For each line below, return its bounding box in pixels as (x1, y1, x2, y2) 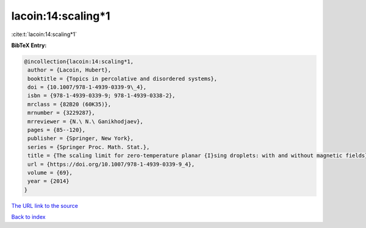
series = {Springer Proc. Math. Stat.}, (27, 144, 150, 150)
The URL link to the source (11, 202, 79, 209)
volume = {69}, (27, 169, 73, 176)
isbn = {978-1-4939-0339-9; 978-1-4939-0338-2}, (27, 92, 176, 99)
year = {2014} (27, 178, 70, 185)
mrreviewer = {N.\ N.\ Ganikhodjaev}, (27, 118, 143, 125)
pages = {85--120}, (27, 127, 85, 134)
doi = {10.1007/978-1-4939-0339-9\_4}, (27, 84, 146, 91)
